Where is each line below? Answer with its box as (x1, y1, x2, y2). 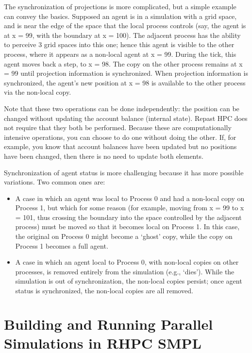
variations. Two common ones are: (4, 177, 105, 187)
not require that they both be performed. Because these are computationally (4, 122, 232, 133)
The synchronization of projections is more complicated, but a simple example (4, 1, 236, 11)
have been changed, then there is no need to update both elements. (4, 151, 203, 161)
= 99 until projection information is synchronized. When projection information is (4, 68, 248, 78)
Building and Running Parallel (4, 314, 213, 334)
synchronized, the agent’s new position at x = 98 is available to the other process (4, 77, 246, 87)
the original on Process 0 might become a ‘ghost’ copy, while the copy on (15, 231, 233, 241)
